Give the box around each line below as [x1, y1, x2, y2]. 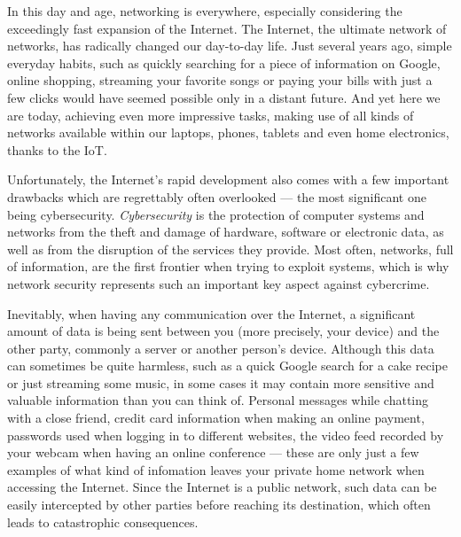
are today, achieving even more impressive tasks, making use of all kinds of [7, 105, 414, 124]
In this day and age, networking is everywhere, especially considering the [7, 2, 402, 19]
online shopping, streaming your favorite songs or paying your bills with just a [7, 71, 433, 89]
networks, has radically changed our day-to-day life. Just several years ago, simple [7, 36, 452, 55]
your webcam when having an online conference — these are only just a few [7, 443, 419, 462]
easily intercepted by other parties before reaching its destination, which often [7, 495, 431, 514]
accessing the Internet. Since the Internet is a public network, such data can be [7, 478, 437, 496]
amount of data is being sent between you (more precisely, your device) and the [7, 322, 440, 340]
